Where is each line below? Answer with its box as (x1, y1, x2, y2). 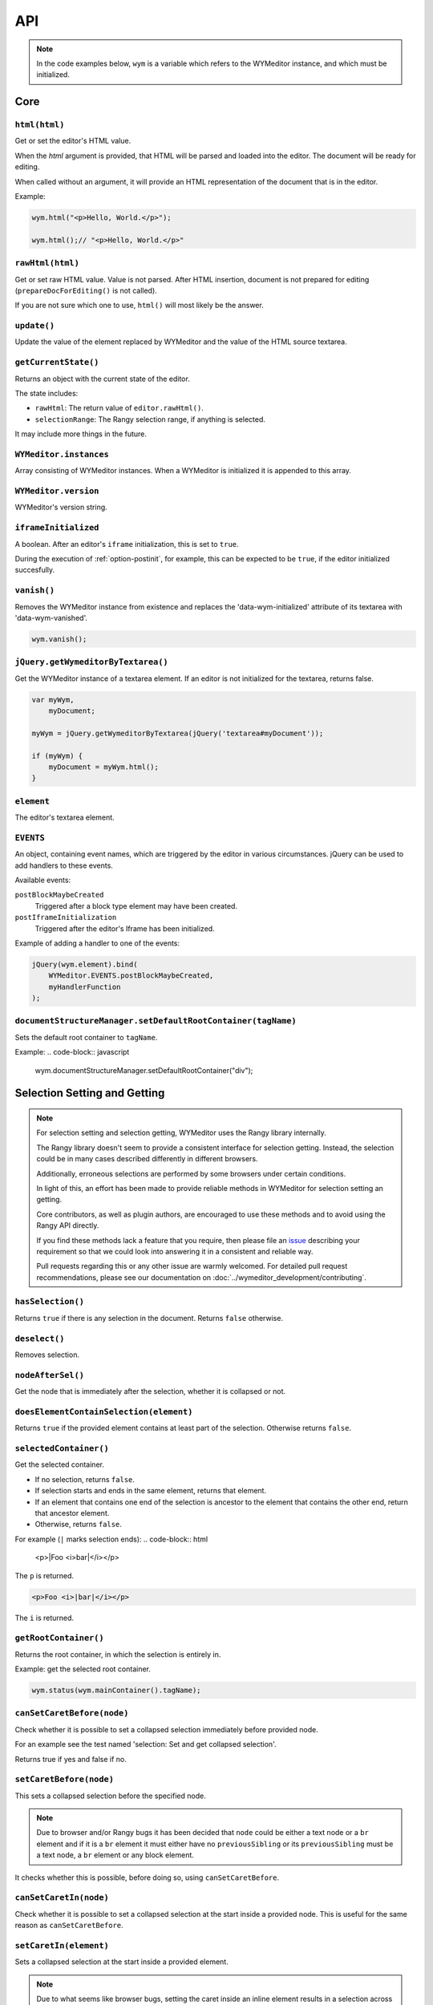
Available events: (14, 875, 71, 885)
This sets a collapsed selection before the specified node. (14, 1791, 206, 1800)
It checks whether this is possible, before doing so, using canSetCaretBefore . (14, 1873, 280, 1882)
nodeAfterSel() (14, 1370, 84, 1380)
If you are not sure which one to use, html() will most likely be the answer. (14, 301, 264, 310)
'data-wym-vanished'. (14, 613, 88, 622)
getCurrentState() (14, 357, 99, 368)
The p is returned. (14, 1570, 75, 1580)
